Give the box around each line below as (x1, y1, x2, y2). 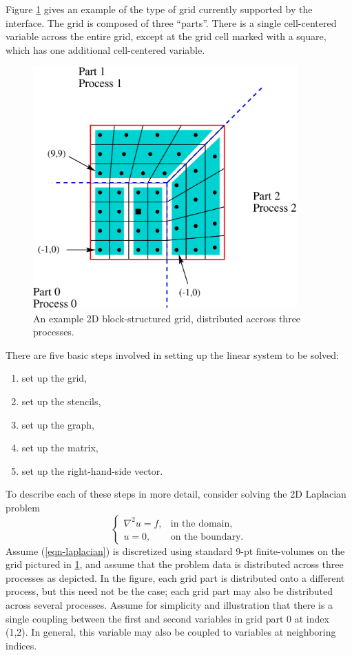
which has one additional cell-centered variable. (6, 42, 205, 57)
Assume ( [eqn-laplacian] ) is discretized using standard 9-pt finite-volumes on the (6, 543, 345, 558)
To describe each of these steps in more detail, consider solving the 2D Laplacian (6, 487, 346, 501)
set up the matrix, (21, 440, 99, 455)
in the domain (170, 518, 230, 529)
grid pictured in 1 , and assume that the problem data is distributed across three (6, 557, 344, 571)
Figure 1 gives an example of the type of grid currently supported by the (6, 2, 313, 16)
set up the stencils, (21, 393, 101, 408)
